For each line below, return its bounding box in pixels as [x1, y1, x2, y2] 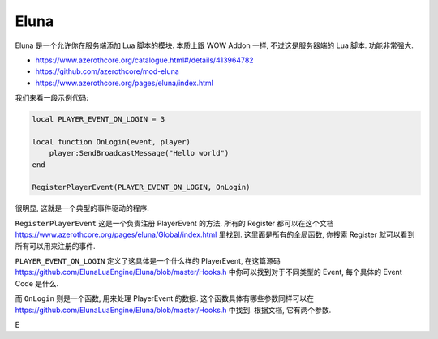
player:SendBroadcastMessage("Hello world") [49, 148, 230, 158]
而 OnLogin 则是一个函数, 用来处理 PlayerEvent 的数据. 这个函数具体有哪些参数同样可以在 [15, 294, 314, 303]
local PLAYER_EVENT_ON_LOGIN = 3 [32, 114, 165, 124]
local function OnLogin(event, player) [32, 137, 191, 146]
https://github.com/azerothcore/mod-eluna [35, 67, 180, 76]
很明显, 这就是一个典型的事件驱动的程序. [15, 204, 150, 213]
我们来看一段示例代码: [15, 93, 89, 103]
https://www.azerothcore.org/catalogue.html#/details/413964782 [35, 55, 255, 65]
